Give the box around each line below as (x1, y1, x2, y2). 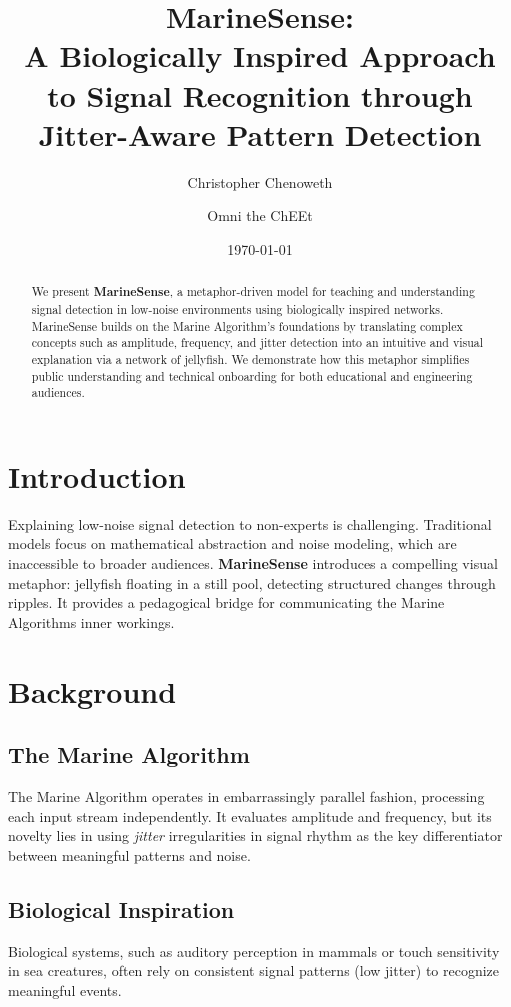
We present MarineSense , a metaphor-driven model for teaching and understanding (31, 283, 475, 301)
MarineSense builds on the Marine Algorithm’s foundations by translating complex (31, 317, 463, 334)
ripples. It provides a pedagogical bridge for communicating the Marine (8, 592, 445, 613)
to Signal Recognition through (47, 74, 473, 115)
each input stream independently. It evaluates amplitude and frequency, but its (8, 805, 492, 826)
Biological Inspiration (8, 893, 235, 924)
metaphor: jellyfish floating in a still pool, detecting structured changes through (8, 572, 496, 593)
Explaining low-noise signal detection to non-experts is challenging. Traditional (8, 513, 492, 534)
